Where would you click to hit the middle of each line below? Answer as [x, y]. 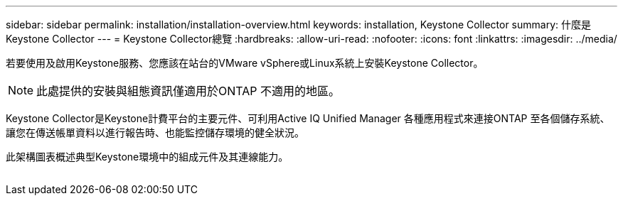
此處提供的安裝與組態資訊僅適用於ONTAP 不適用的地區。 [188, 91]
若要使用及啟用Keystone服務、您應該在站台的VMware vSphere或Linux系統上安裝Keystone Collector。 [245, 63]
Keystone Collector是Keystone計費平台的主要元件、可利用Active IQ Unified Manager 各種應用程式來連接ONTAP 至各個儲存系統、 [308, 118]
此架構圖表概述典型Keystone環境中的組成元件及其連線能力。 [147, 157]
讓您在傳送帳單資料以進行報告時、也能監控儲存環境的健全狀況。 [155, 132]
